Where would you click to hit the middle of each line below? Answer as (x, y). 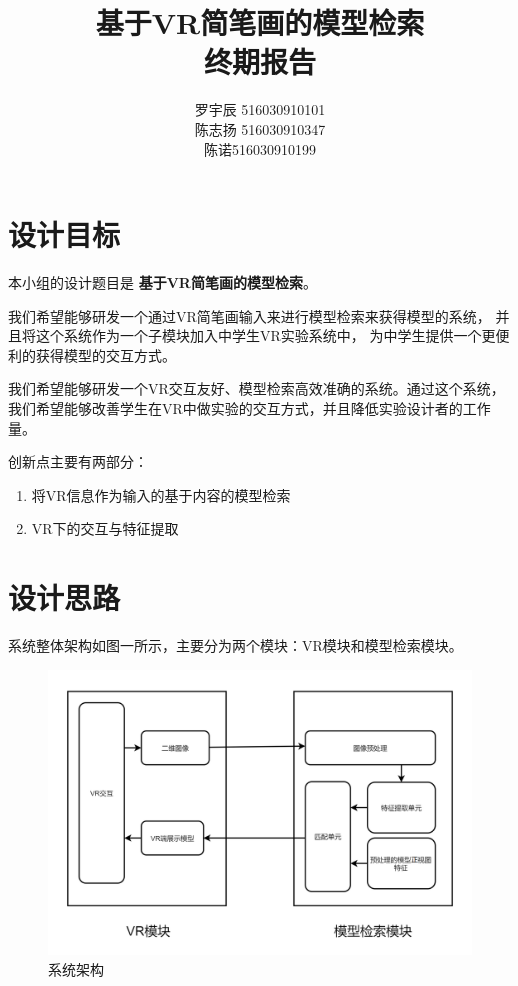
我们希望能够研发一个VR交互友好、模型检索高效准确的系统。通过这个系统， (256, 388)
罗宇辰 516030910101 (260, 109)
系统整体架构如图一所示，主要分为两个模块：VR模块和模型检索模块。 (235, 645)
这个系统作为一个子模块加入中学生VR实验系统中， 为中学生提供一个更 (265, 335)
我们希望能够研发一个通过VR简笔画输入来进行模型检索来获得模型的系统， (249, 315)
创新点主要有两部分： (78, 461)
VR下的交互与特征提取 (105, 528)
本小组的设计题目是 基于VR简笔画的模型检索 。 (162, 282)
